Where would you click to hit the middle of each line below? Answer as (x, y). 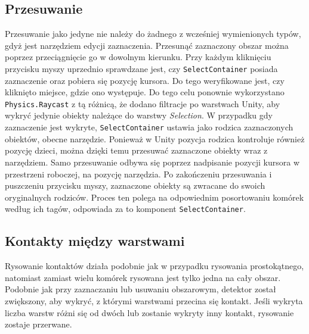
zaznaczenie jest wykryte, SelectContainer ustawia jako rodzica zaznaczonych (149, 127)
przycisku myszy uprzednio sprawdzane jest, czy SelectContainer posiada (141, 68)
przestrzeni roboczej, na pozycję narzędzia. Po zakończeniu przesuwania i (138, 174)
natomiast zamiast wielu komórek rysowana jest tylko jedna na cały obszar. (143, 277)
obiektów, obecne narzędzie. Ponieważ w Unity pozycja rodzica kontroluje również (155, 138)
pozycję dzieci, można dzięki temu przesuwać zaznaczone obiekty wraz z (136, 150)
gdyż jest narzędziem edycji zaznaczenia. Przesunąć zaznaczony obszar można (147, 45)
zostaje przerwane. (38, 324)
